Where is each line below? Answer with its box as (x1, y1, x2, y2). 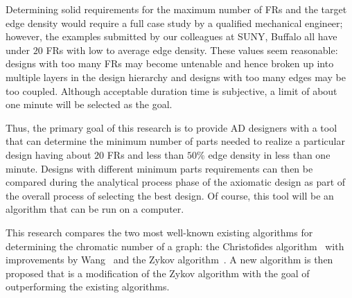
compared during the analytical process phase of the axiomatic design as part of (6, 175, 346, 189)
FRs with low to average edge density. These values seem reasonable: (46, 42, 338, 57)
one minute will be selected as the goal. (6, 97, 173, 112)
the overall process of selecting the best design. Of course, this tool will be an (6, 188, 334, 202)
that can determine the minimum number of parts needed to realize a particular (6, 134, 345, 148)
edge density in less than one (208, 147, 331, 161)
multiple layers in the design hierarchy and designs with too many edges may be (6, 69, 346, 84)
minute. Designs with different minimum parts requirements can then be (6, 161, 313, 175)
